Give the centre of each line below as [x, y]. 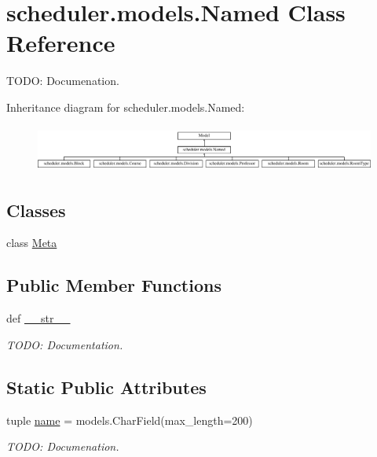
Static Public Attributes [106, 387]
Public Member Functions [114, 285]
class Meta [32, 243]
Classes [36, 210]
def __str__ [38, 318]
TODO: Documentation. [65, 344]
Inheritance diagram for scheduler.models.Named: [126, 107]
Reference [61, 43]
